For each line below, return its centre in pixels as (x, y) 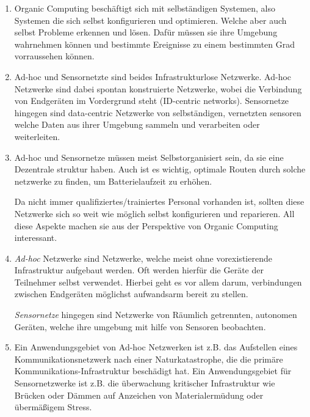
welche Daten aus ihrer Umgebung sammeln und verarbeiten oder (137, 124)
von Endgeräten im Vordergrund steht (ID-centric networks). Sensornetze (152, 101)
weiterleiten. (37, 136)
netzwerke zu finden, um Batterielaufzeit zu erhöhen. (113, 181)
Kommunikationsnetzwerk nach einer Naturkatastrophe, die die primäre (149, 359)
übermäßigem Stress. (53, 407)
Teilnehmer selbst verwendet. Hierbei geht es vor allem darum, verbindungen (158, 282)
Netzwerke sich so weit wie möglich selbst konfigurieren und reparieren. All (154, 213)
